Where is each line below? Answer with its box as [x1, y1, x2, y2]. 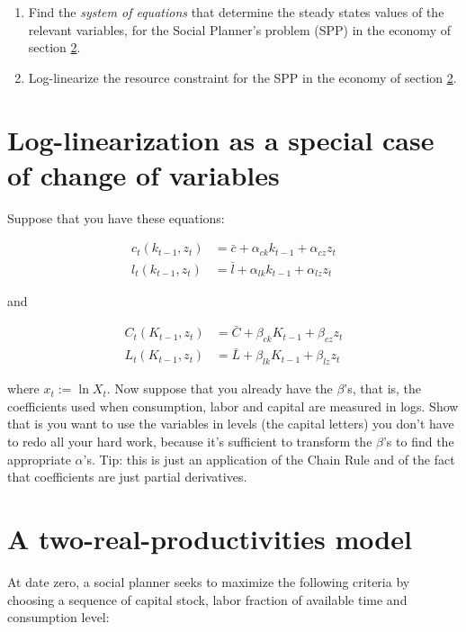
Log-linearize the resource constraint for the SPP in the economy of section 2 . [28, 68, 457, 86]
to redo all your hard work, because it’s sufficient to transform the [7, 432, 372, 451]
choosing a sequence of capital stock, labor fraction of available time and [7, 590, 408, 609]
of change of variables [7, 156, 280, 193]
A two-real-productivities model [7, 520, 412, 556]
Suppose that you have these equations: [7, 208, 225, 227]
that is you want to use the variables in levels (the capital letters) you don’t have [7, 414, 454, 433]
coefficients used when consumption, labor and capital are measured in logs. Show [7, 396, 459, 415]
